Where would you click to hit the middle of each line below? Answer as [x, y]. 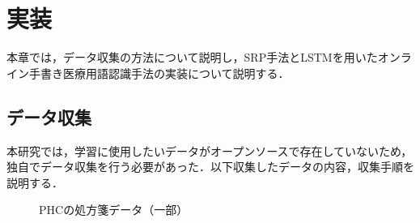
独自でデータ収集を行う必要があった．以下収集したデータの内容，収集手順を [210, 167]
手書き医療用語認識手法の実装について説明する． [159, 73]
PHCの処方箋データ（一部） [114, 210]
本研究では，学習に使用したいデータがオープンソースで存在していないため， [210, 150]
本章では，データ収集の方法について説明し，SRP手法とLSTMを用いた [192, 57]
